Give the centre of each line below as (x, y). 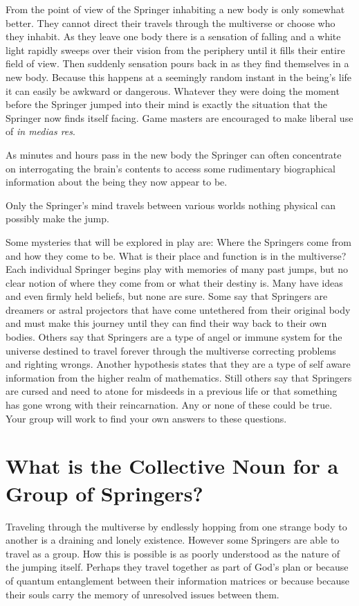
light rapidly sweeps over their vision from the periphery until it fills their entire (175, 50)
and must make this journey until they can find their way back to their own (166, 323)
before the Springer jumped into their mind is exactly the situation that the (167, 104)
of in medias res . (40, 131)
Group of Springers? (104, 493)
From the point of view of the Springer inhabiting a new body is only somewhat (175, 9)
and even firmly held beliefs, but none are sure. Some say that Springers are (167, 296)
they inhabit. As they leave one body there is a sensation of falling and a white (173, 36)
